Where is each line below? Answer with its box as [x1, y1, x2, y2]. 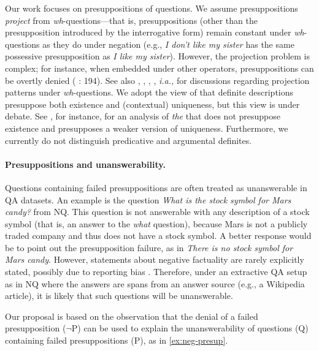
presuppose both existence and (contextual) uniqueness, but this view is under [5, 97, 300, 110]
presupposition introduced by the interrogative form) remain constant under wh [5, 26, 304, 39]
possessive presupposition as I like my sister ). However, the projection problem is [5, 50, 310, 62]
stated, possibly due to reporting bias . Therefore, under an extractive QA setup [5, 265, 307, 278]
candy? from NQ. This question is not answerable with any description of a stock [5, 205, 310, 218]
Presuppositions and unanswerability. [5, 157, 166, 170]
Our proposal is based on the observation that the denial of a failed [5, 309, 258, 322]
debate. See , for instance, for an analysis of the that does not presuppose [5, 110, 280, 123]
